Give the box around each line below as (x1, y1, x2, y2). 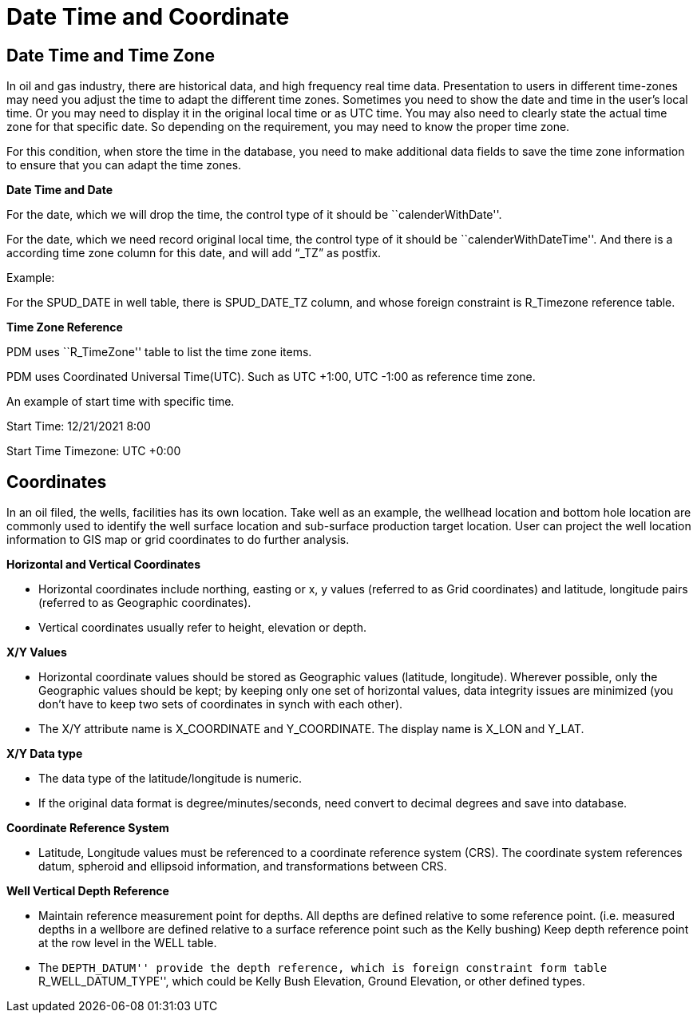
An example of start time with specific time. (6, 395, 235, 409)
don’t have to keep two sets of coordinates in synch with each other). (38, 697, 403, 712)
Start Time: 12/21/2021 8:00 (6, 419, 151, 434)
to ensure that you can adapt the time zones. (6, 158, 242, 172)
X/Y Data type (6, 747, 83, 761)
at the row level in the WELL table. (38, 936, 217, 950)
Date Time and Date (6, 183, 113, 197)
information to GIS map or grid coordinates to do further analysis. (6, 533, 350, 547)
